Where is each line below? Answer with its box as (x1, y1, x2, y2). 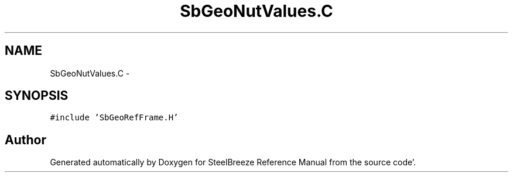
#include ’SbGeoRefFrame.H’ (50, 113, 179, 123)
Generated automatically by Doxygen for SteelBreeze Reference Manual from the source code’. (50, 157, 416, 168)
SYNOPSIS (5, 88, 69, 103)
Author (5, 132, 46, 147)
